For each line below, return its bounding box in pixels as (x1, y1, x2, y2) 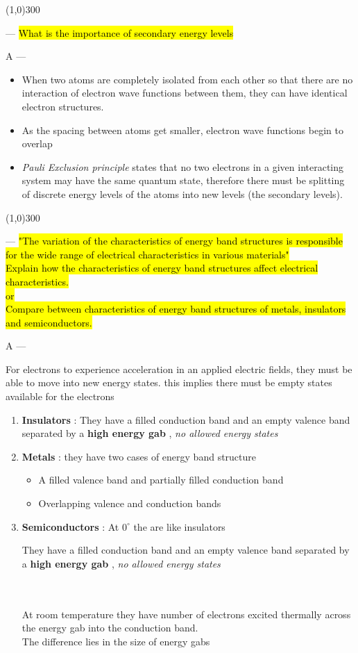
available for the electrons (6, 389, 114, 404)
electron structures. (22, 99, 104, 113)
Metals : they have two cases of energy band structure (22, 449, 257, 463)
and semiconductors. (6, 315, 92, 329)
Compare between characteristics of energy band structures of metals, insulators (6, 301, 346, 316)
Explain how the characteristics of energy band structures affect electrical (6, 261, 318, 275)
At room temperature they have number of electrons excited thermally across (22, 606, 351, 621)
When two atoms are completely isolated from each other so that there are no (22, 72, 353, 86)
